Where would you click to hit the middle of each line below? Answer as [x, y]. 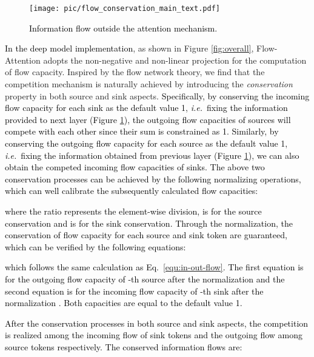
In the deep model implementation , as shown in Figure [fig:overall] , [129, 48]
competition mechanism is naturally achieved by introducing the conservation [149, 84]
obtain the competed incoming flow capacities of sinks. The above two [135, 167]
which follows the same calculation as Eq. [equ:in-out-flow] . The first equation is [154, 267]
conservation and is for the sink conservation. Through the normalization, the [149, 223]
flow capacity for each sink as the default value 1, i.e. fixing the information [146, 108]
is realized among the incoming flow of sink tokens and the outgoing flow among [154, 335]
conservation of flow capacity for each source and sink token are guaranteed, [146, 235]
